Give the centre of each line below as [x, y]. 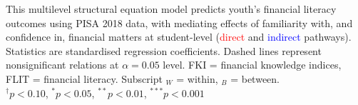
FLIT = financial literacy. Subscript [84, 78]
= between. [255, 78]
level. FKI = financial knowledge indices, [252, 65]
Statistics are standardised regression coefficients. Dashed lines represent [164, 50]
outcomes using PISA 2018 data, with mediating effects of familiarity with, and [179, 22]
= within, [197, 78]
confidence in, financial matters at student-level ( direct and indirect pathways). [179, 37]
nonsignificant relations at [62, 65]
